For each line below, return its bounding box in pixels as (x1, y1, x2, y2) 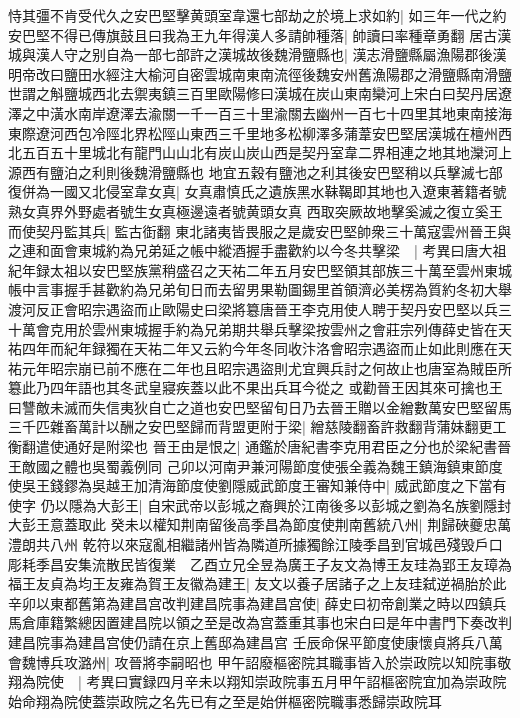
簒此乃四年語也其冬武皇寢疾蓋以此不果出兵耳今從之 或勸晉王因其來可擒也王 (8, 377, 503, 398)
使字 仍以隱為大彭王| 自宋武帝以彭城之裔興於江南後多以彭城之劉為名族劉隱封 (8, 494, 512, 515)
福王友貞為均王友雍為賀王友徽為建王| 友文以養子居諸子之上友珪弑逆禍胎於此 (8, 573, 507, 594)
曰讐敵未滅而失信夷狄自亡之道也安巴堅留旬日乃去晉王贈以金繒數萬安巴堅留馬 (8, 396, 512, 417)
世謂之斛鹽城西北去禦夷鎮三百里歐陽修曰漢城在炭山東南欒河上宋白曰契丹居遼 (8, 83, 512, 104)
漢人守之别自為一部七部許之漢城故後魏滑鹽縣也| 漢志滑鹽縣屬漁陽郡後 (35, 44, 493, 65)
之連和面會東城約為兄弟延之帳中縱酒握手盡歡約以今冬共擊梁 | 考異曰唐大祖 (8, 240, 507, 261)
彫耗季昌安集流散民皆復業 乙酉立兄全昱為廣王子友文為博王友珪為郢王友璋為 (8, 553, 512, 574)
